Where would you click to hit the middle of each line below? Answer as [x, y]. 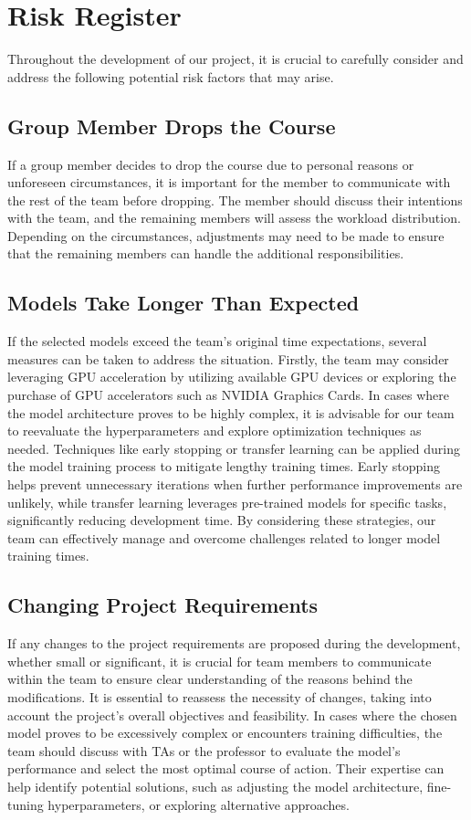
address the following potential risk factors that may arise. [171, 76]
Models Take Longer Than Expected [183, 303]
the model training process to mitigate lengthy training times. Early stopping [224, 466]
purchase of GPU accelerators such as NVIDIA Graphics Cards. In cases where [228, 395]
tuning [26, 804]
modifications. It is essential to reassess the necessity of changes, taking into [220, 696]
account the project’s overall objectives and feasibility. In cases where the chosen [232, 715]
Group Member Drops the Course [172, 126]
